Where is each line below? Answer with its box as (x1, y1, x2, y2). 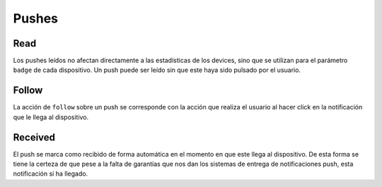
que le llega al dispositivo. (13, 113, 89, 121)
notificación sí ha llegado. (13, 169, 88, 178)
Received (13, 131, 56, 143)
